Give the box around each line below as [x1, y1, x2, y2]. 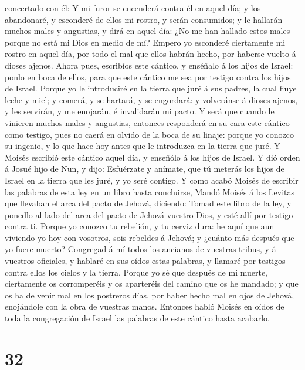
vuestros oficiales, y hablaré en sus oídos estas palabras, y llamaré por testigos [5, 254, 286, 267]
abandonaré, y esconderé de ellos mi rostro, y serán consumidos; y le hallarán [5, 13, 283, 25]
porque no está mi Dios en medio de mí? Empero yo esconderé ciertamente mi [5, 36, 286, 48]
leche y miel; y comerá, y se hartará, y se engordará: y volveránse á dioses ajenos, [5, 93, 298, 106]
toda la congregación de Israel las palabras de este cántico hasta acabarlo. [5, 312, 270, 324]
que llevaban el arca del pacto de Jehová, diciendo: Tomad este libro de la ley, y [5, 197, 292, 209]
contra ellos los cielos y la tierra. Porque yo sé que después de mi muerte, [5, 266, 267, 278]
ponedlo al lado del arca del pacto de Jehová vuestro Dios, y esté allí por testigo [5, 208, 293, 220]
